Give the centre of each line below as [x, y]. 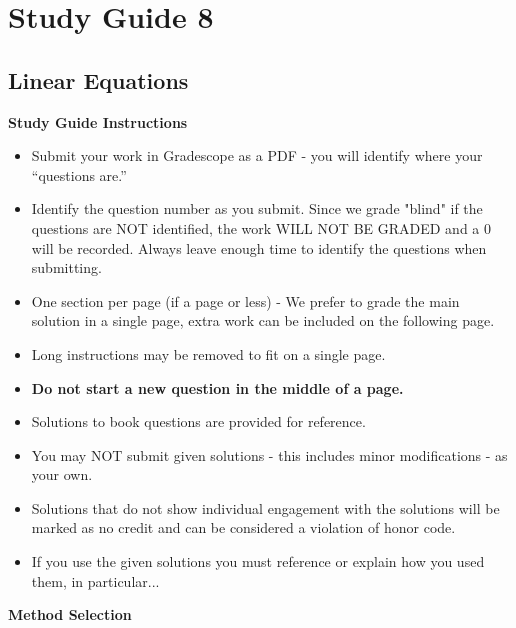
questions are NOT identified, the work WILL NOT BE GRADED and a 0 [261, 227]
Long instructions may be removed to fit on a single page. [208, 353]
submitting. [66, 267]
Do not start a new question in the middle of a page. [217, 387]
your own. [62, 474]
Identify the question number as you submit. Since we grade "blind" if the [257, 208]
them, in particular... [95, 580]
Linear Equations [98, 79]
